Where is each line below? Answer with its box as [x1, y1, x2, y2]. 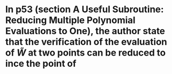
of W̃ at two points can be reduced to [5, 47, 166, 59]
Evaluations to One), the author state [5, 26, 165, 37]
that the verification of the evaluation [5, 36, 167, 48]
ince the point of [5, 58, 77, 69]
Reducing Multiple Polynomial [5, 14, 136, 26]
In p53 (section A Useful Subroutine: [5, 4, 164, 15]
